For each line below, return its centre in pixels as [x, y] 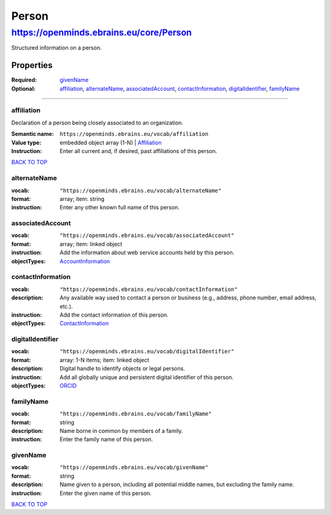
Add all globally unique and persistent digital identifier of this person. [147, 377]
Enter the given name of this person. [106, 493]
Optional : [24, 88]
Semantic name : [33, 134]
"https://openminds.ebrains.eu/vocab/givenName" [134, 468]
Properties [32, 65]
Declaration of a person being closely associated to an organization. [97, 122]
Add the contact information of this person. [114, 315]
